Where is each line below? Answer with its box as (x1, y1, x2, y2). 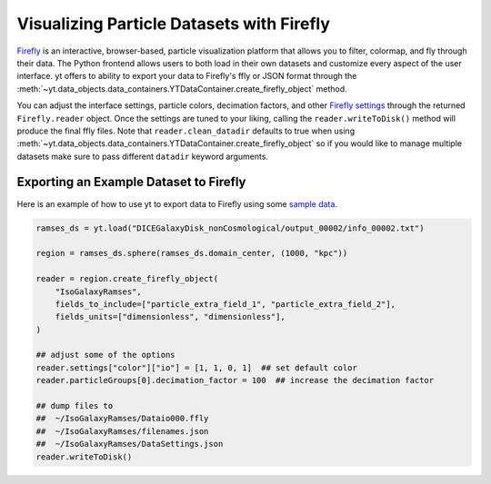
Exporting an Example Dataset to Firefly (16, 174, 246, 190)
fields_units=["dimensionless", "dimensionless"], (55, 311, 286, 322)
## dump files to (35, 400, 114, 411)
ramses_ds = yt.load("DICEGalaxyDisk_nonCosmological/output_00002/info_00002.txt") (35, 222, 425, 233)
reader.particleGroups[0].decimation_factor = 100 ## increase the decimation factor (35, 375, 435, 386)
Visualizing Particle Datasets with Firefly (16, 14, 331, 34)
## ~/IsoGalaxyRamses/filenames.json (35, 426, 209, 436)
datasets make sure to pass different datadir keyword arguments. (16, 151, 268, 162)
